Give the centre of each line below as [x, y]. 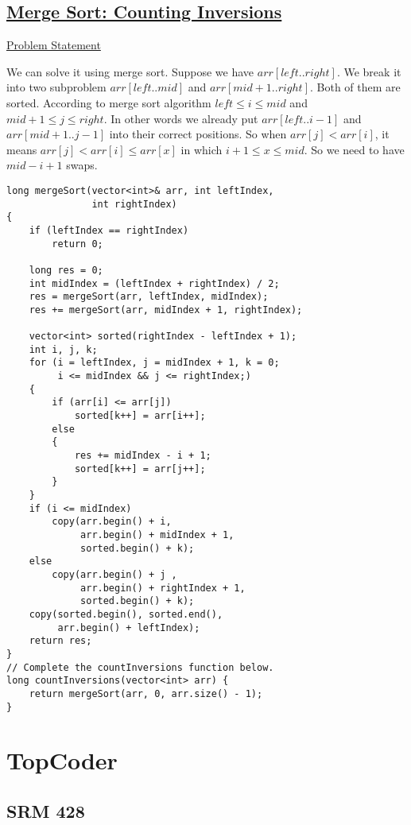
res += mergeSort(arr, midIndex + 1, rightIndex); [166, 310]
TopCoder [62, 760]
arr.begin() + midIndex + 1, [157, 535]
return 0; [78, 244]
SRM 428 [46, 810]
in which [202, 149]
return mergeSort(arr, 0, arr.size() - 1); [146, 693]
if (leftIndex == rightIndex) [109, 230]
